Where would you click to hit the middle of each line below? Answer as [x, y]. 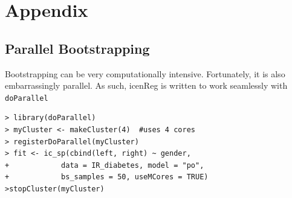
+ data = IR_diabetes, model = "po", [105, 165]
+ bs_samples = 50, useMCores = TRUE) [107, 177]
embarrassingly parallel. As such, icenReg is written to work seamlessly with [146, 85]
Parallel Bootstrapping [77, 48]
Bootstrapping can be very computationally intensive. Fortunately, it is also [145, 73]
